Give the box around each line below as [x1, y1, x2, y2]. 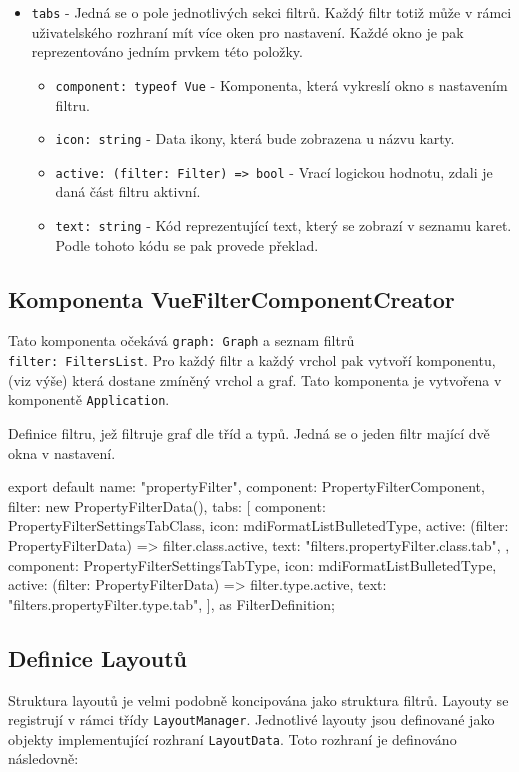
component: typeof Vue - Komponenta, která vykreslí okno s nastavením [55, 74, 508, 95]
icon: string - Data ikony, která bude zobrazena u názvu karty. [55, 128, 455, 149]
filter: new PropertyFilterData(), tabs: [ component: [8, 495, 326, 516]
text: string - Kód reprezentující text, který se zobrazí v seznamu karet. [55, 215, 512, 235]
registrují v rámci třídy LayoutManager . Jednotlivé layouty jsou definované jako [8, 709, 495, 730]
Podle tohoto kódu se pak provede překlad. [55, 234, 319, 255]
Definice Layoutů [8, 642, 187, 673]
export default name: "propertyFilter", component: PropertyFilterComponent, [8, 476, 485, 497]
